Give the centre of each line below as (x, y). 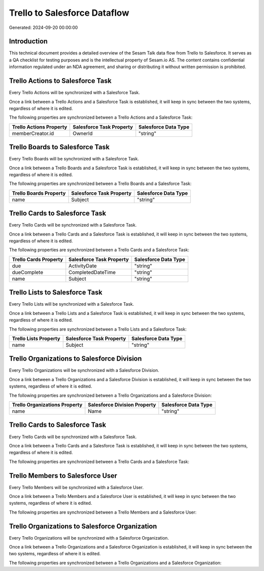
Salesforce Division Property (122, 405)
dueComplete (28, 272)
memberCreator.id (33, 133)
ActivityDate (83, 266)
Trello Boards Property (39, 193)
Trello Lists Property (36, 338)
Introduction (28, 41)
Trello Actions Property (40, 127)
